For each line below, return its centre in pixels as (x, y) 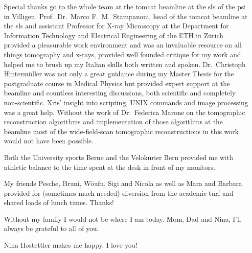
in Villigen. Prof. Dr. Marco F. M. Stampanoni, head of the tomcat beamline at (126, 16)
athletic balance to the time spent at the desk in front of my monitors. (110, 167)
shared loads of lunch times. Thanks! (59, 202)
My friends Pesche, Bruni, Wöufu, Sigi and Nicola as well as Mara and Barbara (123, 183)
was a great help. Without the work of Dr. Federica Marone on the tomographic (125, 112)
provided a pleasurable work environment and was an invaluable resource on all (123, 45)
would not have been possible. (49, 141)
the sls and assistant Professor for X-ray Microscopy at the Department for (116, 26)
